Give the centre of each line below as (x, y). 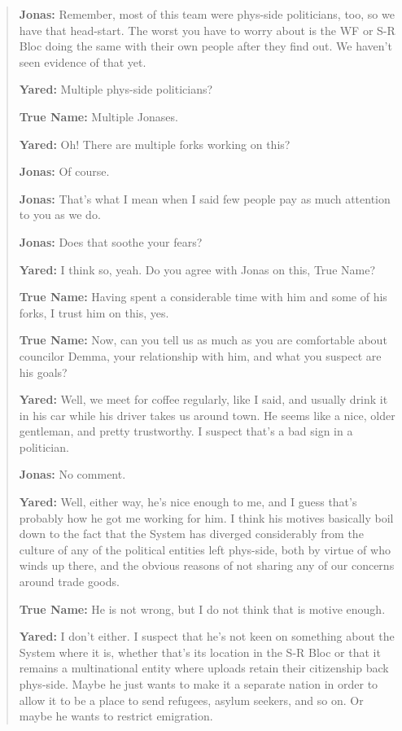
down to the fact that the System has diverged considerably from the (191, 534)
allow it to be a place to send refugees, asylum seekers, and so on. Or (191, 700)
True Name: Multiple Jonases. (98, 116)
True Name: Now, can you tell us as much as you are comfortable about (203, 340)
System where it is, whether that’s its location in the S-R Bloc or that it (200, 652)
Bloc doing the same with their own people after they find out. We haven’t (205, 46)
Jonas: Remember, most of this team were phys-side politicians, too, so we (207, 14)
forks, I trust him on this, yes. (94, 312)
